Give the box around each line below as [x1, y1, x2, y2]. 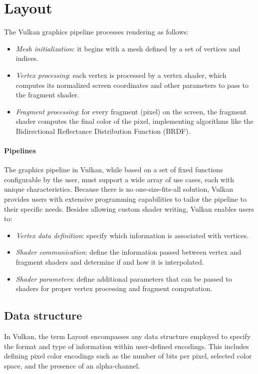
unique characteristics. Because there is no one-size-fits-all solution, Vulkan [4, 184, 233, 194]
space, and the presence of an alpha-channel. [4, 360, 140, 371]
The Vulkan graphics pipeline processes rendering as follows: [4, 26, 189, 37]
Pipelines [4, 145, 36, 156]
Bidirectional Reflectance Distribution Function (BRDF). [15, 125, 191, 136]
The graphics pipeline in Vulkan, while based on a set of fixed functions [4, 164, 223, 175]
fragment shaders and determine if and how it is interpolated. [15, 257, 204, 267]
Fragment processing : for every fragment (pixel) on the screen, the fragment [15, 106, 247, 116]
